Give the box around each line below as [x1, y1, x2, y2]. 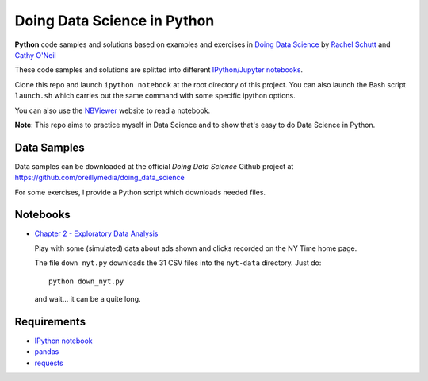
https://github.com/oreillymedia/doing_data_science [14, 173, 185, 183]
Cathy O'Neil [14, 50, 56, 60]
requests [34, 358, 63, 368]
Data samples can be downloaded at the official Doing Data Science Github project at [14, 161, 294, 171]
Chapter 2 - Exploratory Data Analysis [34, 229, 159, 238]
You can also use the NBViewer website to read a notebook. [14, 106, 211, 115]
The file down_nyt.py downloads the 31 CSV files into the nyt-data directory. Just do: [34, 258, 322, 267]
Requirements [14, 314, 86, 329]
